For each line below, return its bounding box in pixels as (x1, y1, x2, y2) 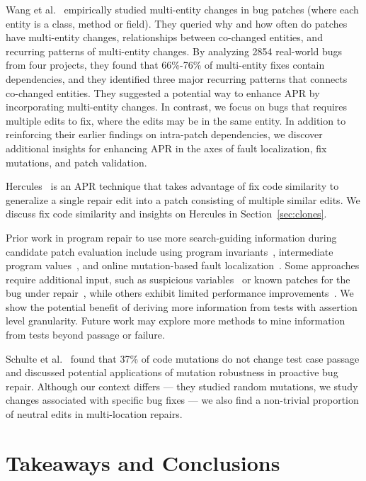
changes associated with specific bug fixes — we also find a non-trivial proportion (6, 392, 359, 407)
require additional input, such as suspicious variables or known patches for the (6, 271, 350, 286)
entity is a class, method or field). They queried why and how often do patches (6, 16, 348, 30)
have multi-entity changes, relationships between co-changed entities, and (6, 30, 323, 45)
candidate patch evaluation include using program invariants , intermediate (6, 244, 333, 259)
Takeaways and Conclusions (6, 448, 280, 477)
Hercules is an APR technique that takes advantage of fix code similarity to (6, 179, 339, 193)
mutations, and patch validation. (6, 154, 147, 169)
